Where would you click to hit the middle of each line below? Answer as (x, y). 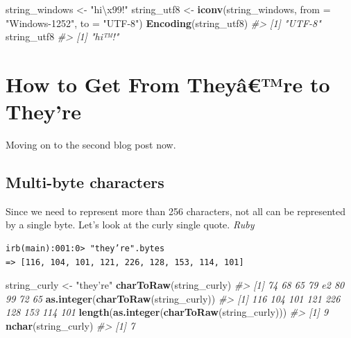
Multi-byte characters (85, 182)
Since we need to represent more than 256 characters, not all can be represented (176, 211)
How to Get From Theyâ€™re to (168, 84)
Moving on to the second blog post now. (91, 145)
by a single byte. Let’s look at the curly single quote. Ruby (130, 225)
